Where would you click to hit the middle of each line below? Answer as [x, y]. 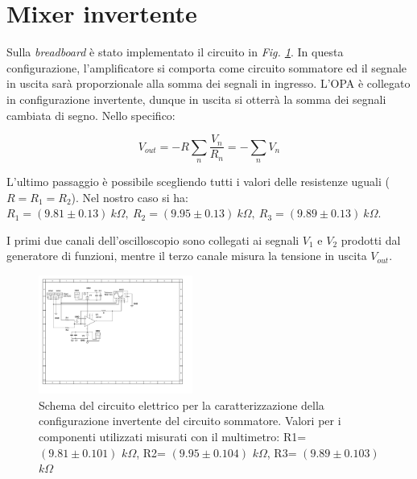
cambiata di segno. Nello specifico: [91, 115]
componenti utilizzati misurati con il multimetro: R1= [173, 437]
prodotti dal [371, 239]
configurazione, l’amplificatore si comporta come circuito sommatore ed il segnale [206, 67]
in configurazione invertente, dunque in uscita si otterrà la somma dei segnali [196, 99]
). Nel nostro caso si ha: [130, 197]
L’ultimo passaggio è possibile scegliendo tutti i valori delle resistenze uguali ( [198, 181]
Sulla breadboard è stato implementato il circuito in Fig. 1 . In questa [175, 52]
